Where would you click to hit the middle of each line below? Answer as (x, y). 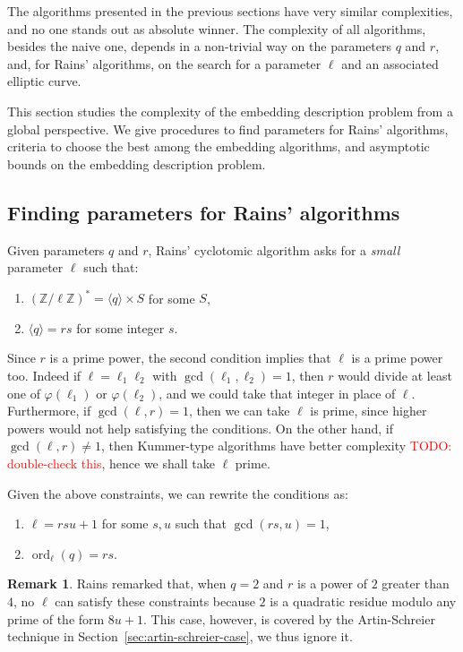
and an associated (390, 63)
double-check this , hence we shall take (111, 463)
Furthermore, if (49, 411)
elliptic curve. (44, 81)
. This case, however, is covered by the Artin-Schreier (289, 618)
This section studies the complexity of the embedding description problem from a (230, 111)
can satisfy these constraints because (155, 601)
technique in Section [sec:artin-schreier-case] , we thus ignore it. (180, 636)
